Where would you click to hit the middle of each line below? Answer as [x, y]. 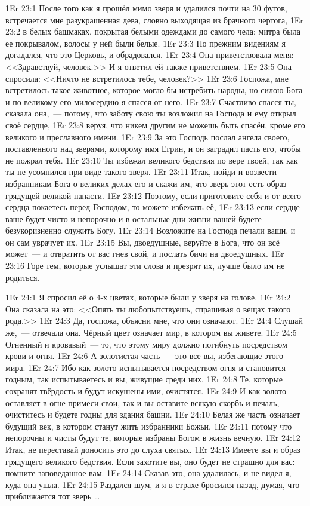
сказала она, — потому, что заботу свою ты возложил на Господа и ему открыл [151, 113]
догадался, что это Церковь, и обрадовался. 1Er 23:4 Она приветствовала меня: [150, 55]
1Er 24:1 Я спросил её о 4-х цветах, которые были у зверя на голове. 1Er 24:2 [148, 297]
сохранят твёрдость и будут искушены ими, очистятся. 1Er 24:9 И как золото [146, 391]
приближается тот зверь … [53, 496]
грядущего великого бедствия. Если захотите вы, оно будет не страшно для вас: [150, 461]
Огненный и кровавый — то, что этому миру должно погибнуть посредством [146, 344]
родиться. [23, 277]
